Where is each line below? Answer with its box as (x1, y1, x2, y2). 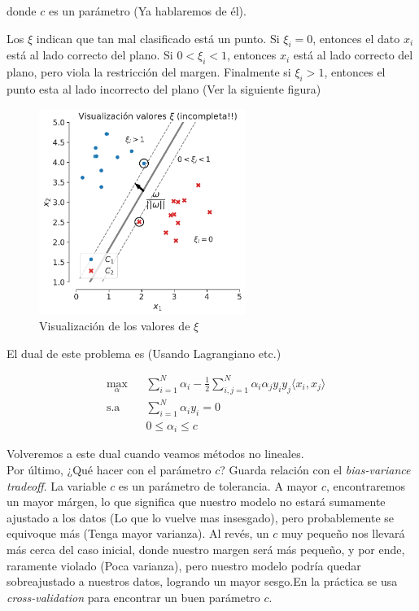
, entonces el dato (312, 29, 400, 46)
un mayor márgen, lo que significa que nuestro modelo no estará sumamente (7, 493, 386, 510)
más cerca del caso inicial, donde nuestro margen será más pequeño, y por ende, (7, 541, 405, 557)
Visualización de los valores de (39, 317, 190, 334)
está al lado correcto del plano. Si (7, 46, 173, 63)
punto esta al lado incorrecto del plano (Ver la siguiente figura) (7, 80, 321, 97)
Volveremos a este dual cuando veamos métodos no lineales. (7, 445, 304, 462)
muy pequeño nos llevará (282, 525, 405, 542)
